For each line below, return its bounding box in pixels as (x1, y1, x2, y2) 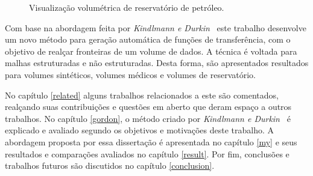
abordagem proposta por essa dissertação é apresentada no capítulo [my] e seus (5, 135, 297, 148)
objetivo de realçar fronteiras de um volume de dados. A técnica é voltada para (5, 44, 297, 57)
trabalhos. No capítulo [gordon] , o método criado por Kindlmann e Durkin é (5, 112, 291, 124)
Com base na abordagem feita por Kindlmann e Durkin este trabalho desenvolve (5, 21, 306, 34)
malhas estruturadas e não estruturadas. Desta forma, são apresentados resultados (5, 56, 309, 69)
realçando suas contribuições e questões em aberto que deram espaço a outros (5, 100, 292, 113)
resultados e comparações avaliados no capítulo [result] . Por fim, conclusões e (5, 147, 289, 160)
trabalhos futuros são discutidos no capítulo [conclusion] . (5, 159, 215, 172)
